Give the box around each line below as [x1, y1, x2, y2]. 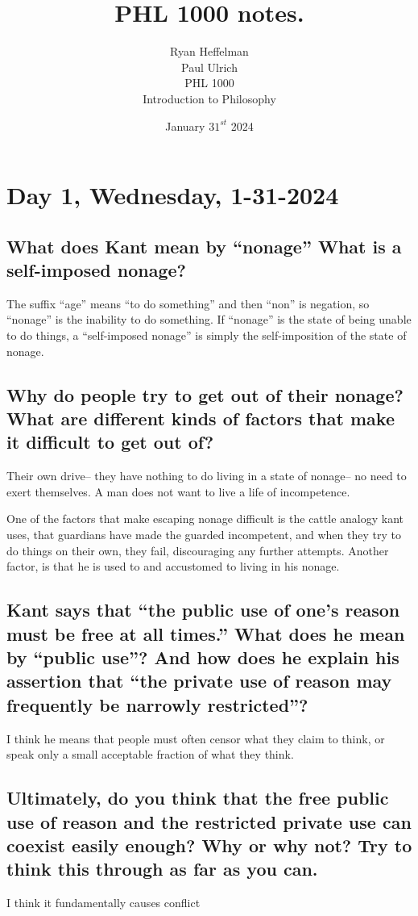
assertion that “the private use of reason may [6, 668, 392, 693]
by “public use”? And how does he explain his [6, 644, 399, 669]
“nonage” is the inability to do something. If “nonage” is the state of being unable [6, 311, 412, 328]
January [165, 117, 205, 134]
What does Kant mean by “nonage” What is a [6, 233, 402, 258]
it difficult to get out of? [6, 429, 214, 454]
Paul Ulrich [181, 58, 238, 75]
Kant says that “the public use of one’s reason [6, 597, 400, 622]
